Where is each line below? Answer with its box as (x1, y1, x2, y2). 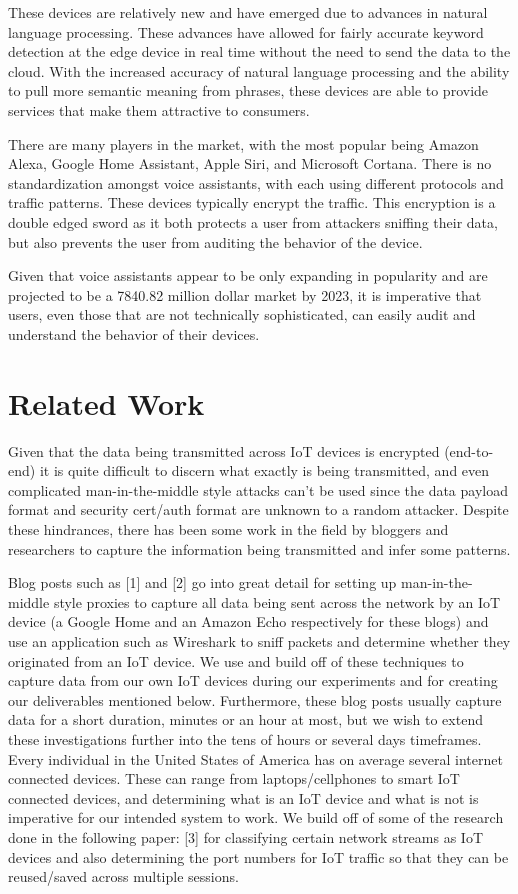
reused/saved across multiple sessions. (8, 866, 239, 887)
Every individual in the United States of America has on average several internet (8, 748, 503, 769)
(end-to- (444, 440, 494, 461)
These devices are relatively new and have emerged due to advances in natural (8, 2, 488, 22)
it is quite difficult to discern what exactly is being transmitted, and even (39, 460, 490, 481)
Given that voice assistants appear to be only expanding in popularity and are (8, 265, 488, 286)
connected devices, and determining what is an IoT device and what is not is (8, 787, 479, 808)
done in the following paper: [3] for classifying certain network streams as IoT (8, 826, 484, 847)
